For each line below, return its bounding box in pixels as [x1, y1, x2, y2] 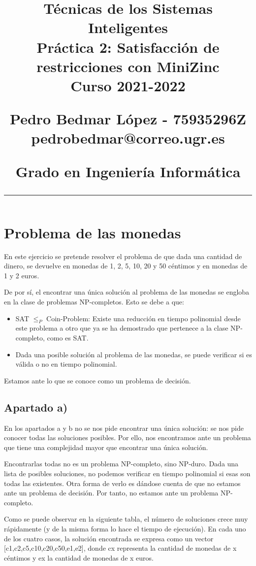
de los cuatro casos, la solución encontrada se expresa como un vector [4, 533, 214, 543]
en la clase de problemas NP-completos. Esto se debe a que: [4, 297, 184, 306]
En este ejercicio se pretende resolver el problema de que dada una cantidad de [4, 251, 242, 261]
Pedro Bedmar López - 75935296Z [10, 109, 246, 129]
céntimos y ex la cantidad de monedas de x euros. [4, 552, 154, 563]
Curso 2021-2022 [70, 75, 186, 95]
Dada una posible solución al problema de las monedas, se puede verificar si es [15, 349, 252, 359]
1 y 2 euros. [4, 270, 39, 280]
